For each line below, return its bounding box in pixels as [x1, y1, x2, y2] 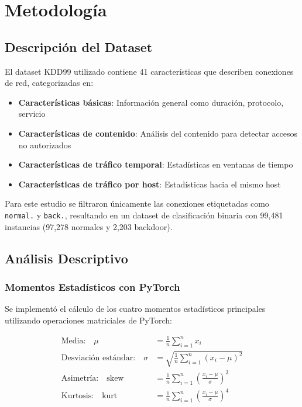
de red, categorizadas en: [5, 76, 94, 89]
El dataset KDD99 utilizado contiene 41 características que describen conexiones [5, 65, 294, 77]
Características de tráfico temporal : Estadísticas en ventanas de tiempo [18, 158, 293, 171]
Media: [61, 336, 86, 345]
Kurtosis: [61, 392, 94, 401]
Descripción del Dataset [5, 37, 153, 55]
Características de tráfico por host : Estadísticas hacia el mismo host [18, 178, 281, 190]
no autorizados [18, 138, 71, 151]
